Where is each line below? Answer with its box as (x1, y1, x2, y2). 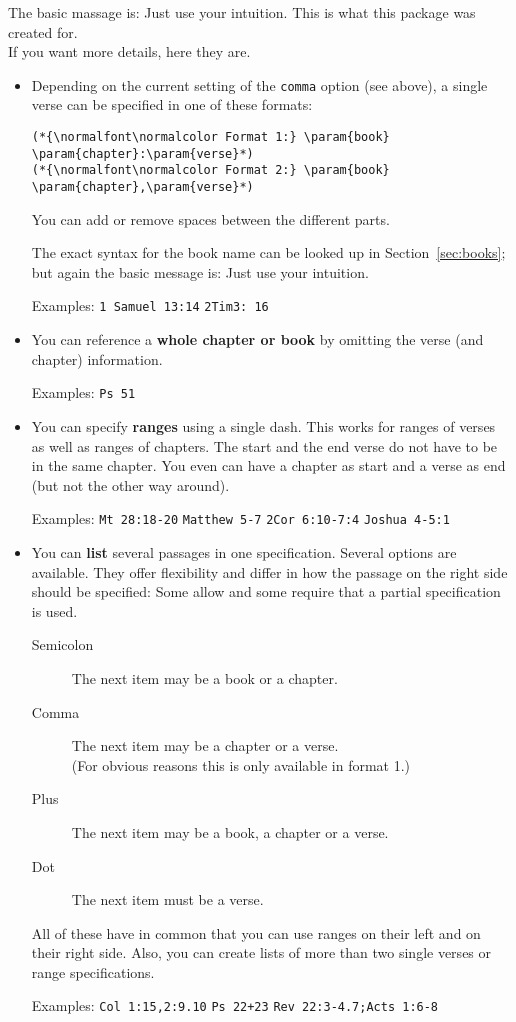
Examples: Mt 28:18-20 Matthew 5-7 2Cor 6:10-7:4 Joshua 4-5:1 (31, 508, 450, 529)
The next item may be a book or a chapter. (71, 667, 338, 688)
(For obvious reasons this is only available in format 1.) (71, 754, 411, 775)
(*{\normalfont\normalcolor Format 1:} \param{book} (31, 130, 390, 145)
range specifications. (31, 961, 155, 982)
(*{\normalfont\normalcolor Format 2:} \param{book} (31, 163, 390, 178)
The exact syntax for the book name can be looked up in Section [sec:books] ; (31, 242, 506, 263)
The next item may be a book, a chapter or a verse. (71, 821, 389, 842)
